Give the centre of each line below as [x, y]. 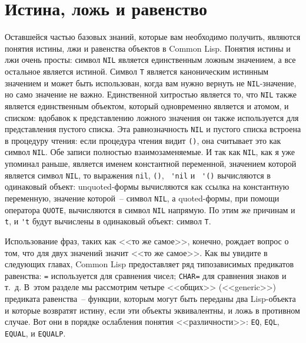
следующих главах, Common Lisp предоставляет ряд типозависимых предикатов [149, 264]
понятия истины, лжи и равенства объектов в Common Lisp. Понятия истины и [148, 48]
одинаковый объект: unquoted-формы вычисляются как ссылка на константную [147, 186]
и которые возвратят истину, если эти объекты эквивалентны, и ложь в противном [152, 310]
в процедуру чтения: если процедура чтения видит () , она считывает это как [143, 140]
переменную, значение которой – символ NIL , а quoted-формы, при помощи [142, 198]
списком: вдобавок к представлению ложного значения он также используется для [152, 117]
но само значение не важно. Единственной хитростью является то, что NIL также [151, 94]
